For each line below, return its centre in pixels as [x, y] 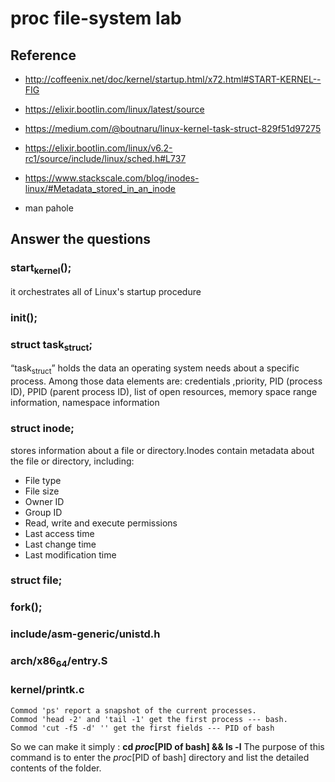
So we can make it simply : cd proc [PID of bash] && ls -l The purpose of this [167, 746]
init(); [24, 317]
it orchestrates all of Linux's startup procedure [106, 291]
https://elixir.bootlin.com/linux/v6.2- [98, 148]
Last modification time [70, 554]
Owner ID [44, 501]
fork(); [26, 607]
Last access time [59, 533]
